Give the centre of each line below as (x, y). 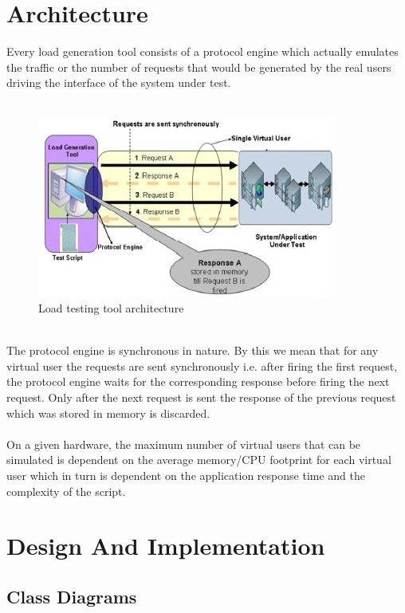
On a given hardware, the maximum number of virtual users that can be (184, 444)
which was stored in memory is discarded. (108, 413)
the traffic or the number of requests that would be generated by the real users (199, 67)
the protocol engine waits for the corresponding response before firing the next (198, 381)
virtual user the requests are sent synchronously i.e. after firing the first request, (202, 365)
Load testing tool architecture (111, 308)
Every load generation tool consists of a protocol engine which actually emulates (202, 51)
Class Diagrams (72, 596)
